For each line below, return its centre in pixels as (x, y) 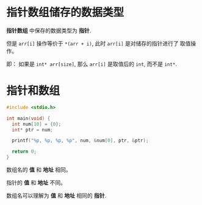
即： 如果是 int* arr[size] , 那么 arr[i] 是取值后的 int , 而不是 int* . (92, 64)
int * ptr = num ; (32, 130)
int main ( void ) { (28, 118)
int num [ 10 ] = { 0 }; (37, 124)
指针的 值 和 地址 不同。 (36, 182)
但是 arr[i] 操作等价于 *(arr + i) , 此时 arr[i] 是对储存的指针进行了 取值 (99, 43)
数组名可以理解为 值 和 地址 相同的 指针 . (56, 196)
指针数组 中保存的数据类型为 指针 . (49, 30)
